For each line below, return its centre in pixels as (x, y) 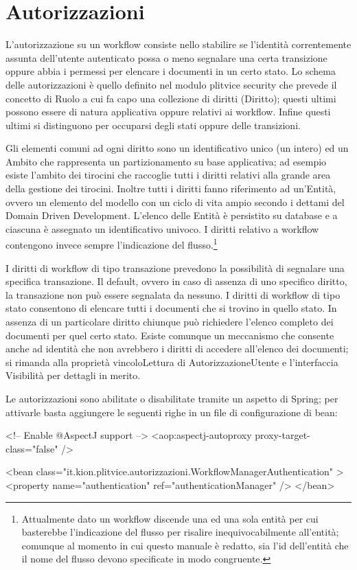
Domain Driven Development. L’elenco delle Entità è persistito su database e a (172, 215)
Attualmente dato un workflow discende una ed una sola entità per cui (170, 518)
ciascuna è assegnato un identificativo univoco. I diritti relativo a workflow (162, 228)
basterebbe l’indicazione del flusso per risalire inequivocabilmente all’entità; (180, 532)
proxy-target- (283, 435)
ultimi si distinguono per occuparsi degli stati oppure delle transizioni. (153, 125)
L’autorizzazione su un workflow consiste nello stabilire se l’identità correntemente (178, 44)
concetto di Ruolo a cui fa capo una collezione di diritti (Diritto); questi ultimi (171, 98)
